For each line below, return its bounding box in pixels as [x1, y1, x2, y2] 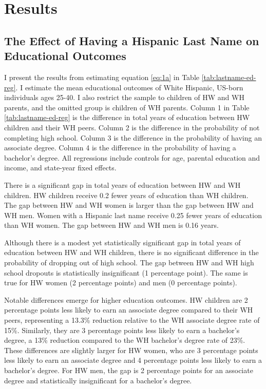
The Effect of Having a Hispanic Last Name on [4, 32, 259, 48]
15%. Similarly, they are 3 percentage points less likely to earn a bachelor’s [4, 324, 240, 335]
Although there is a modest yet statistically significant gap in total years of [4, 237, 241, 247]
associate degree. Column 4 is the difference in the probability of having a [4, 142, 236, 153]
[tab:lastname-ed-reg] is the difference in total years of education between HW [4, 112, 250, 123]
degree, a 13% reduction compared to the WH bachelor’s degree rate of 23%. [4, 335, 245, 345]
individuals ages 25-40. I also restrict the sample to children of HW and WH [4, 92, 244, 103]
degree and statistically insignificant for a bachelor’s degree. [4, 375, 192, 385]
